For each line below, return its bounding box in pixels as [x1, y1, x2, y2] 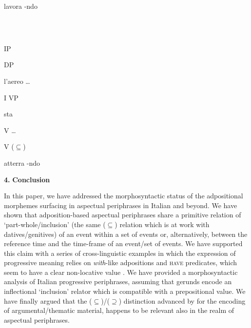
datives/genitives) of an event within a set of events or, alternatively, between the [4, 229, 248, 239]
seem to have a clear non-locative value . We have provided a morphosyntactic [4, 267, 238, 277]
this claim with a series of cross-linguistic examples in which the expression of [4, 248, 236, 258]
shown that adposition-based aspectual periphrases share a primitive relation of [4, 210, 241, 220]
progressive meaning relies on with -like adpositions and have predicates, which [4, 257, 237, 268]
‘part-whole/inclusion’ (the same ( [4, 219, 106, 229]
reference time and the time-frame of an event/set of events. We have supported [4, 238, 243, 249]
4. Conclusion [4, 174, 50, 184]
